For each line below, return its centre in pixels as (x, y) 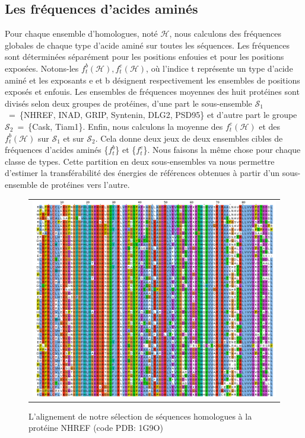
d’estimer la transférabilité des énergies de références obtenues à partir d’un (142, 173)
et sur (74, 138)
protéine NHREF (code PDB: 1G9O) (96, 428)
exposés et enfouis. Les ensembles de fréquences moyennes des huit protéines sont (152, 92)
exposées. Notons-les (42, 68)
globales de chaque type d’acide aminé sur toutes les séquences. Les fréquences (147, 45)
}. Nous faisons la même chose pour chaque (222, 150)
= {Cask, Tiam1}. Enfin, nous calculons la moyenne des (120, 126)
